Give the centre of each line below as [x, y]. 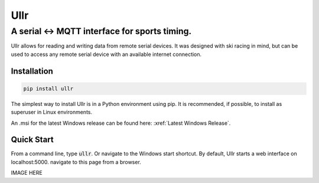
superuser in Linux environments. [52, 112]
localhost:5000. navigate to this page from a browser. [76, 162]
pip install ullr [48, 89]
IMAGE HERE [27, 173]
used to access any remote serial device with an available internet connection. [106, 54]
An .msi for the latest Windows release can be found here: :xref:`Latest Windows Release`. [121, 123]
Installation [32, 71]
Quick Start [32, 140]
